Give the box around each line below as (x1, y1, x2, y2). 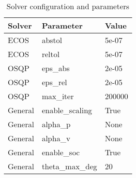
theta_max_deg (42, 161, 97, 172)
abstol (42, 34, 62, 45)
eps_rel (42, 76, 67, 88)
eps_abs (42, 62, 70, 74)
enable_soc (42, 147, 80, 158)
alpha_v (42, 133, 71, 144)
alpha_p (42, 119, 71, 130)
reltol (42, 48, 60, 59)
